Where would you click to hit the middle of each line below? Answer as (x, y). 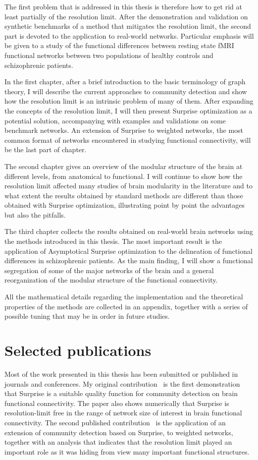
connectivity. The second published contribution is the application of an (115, 422)
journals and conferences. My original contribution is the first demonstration (122, 383)
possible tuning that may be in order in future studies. (87, 316)
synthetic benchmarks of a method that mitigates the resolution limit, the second (128, 26)
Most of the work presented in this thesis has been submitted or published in (121, 374)
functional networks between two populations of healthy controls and (109, 55)
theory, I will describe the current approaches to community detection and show (126, 91)
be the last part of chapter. (46, 149)
